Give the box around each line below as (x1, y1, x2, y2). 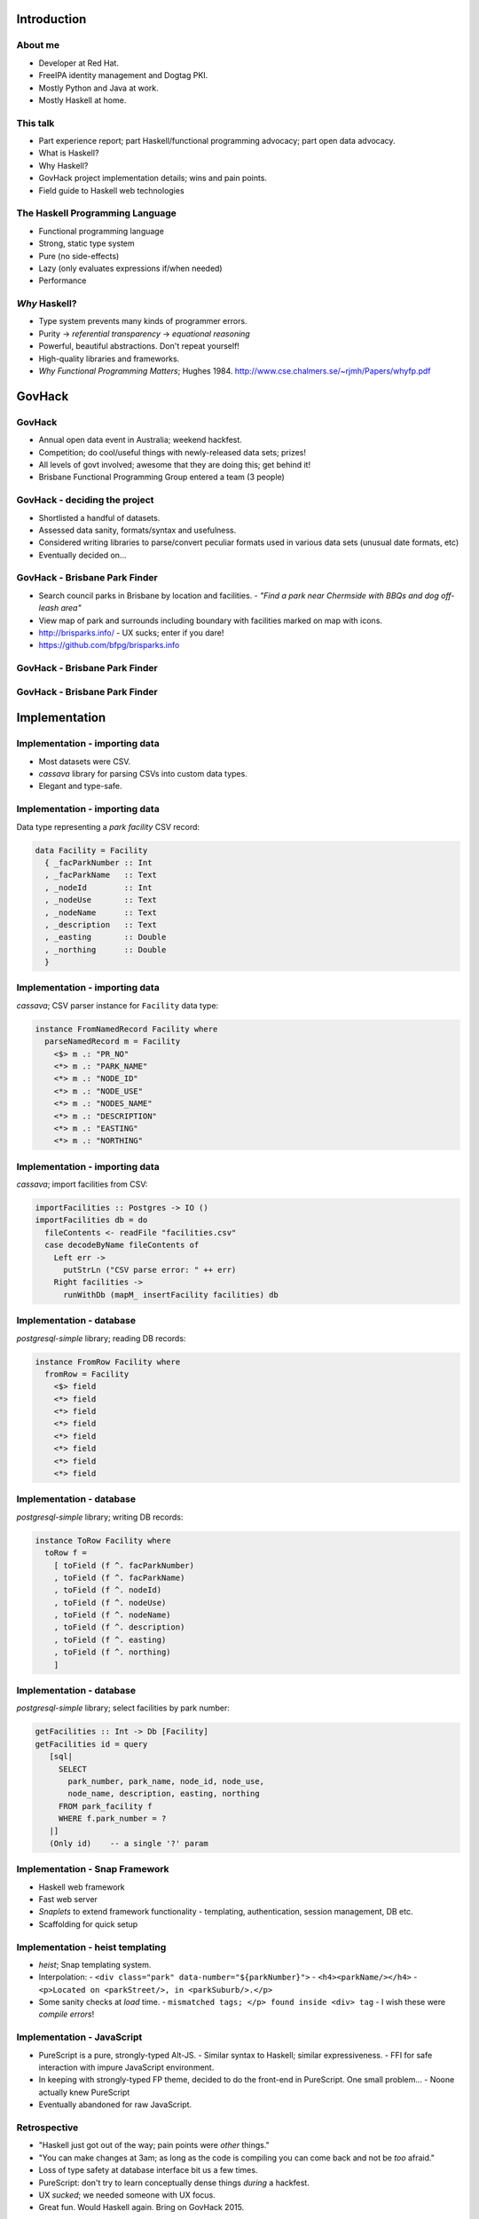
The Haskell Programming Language (16, 207, 177, 219)
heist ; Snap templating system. (38, 1959, 152, 1970)
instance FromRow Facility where (35, 1356, 181, 1367)
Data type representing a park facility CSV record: (16, 821, 200, 832)
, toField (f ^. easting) (53, 1634, 167, 1645)
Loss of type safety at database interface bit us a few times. (38, 2165, 258, 2176)
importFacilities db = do (35, 1215, 148, 1225)
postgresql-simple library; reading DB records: (16, 1332, 186, 1344)
